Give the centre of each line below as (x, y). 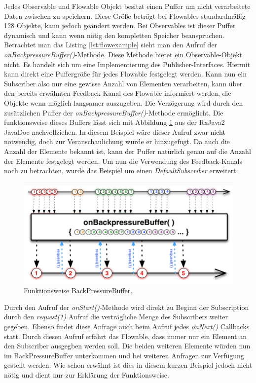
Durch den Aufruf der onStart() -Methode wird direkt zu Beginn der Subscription (127, 307)
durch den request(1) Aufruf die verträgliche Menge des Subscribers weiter (116, 317)
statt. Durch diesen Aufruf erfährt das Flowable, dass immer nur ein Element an (125, 336)
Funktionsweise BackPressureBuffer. (78, 290)
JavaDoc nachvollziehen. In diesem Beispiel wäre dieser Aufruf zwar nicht (115, 132)
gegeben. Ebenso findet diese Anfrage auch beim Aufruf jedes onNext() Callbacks (127, 326)
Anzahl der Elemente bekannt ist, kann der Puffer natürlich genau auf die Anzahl (128, 151)
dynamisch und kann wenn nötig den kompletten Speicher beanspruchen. (114, 35)
